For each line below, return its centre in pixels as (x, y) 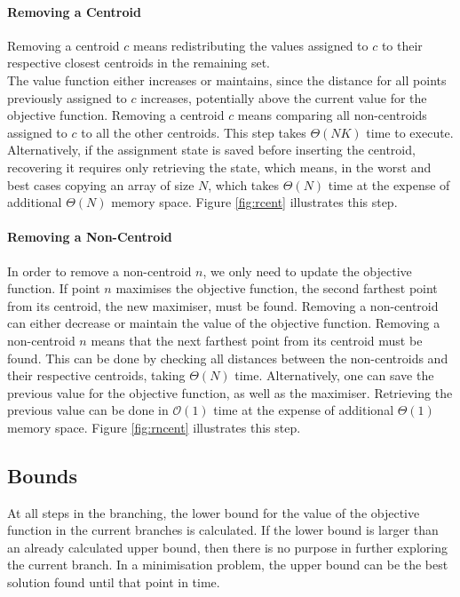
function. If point (54, 288)
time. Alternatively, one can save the (334, 375)
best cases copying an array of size (101, 184)
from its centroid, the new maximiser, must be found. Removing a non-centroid (223, 305)
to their (402, 45)
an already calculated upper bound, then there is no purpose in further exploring (227, 547)
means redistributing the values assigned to (251, 45)
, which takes (244, 184)
